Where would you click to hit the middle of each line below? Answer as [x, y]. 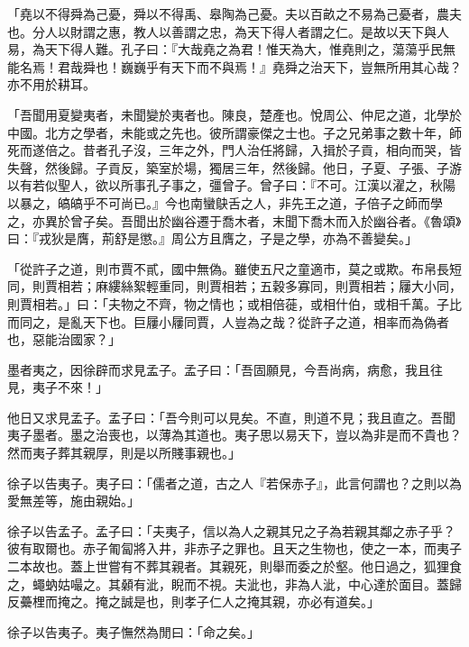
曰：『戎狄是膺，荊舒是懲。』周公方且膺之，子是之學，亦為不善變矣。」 [212, 238]
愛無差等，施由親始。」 [74, 501]
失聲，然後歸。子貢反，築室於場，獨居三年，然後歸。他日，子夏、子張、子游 [234, 167]
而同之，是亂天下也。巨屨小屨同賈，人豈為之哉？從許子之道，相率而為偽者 [228, 321]
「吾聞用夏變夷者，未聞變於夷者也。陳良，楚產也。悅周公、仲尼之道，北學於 [234, 114]
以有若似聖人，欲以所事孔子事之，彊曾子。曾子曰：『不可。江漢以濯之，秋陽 [231, 185]
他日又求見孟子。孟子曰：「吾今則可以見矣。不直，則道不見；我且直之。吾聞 [231, 417]
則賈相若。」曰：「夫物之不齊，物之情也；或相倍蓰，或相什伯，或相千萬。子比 [234, 303]
